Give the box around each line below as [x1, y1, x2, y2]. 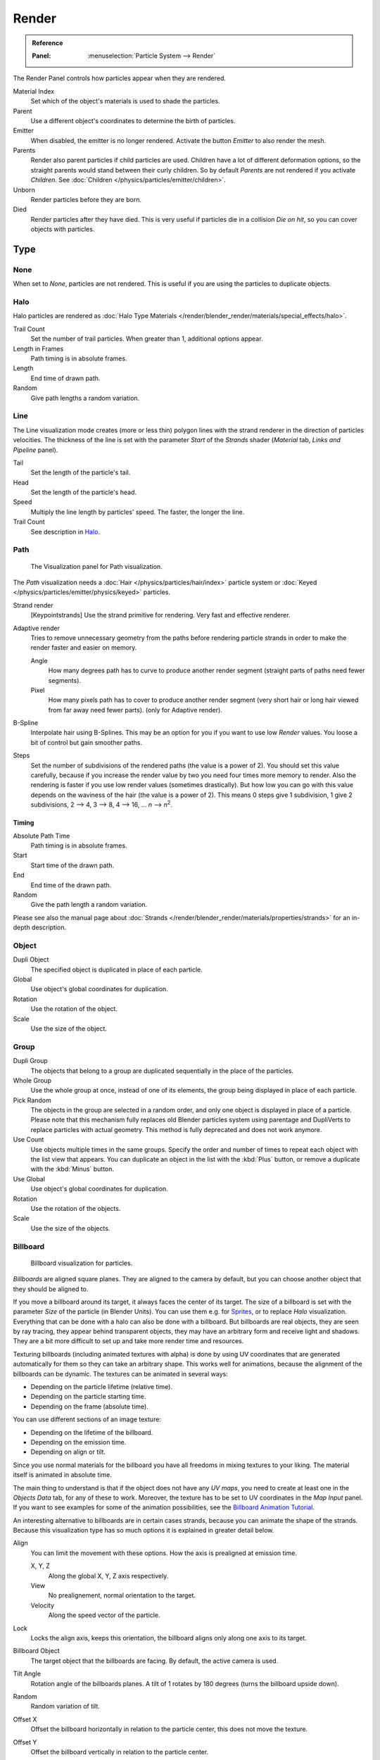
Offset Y [13, 1737, 37, 1746]
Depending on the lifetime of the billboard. [30, 1428, 153, 1436]
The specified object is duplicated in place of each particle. [30, 965, 203, 974]
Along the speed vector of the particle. [48, 1611, 160, 1619]
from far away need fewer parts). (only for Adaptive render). [48, 705, 223, 714]
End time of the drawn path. [30, 881, 112, 889]
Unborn [13, 185, 35, 194]
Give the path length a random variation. [30, 900, 148, 909]
